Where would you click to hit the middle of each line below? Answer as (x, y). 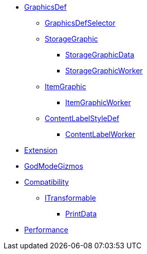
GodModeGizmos (54, 166)
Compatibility (47, 182)
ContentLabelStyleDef (82, 118)
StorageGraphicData (100, 55)
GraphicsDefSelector (80, 23)
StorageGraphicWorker (104, 71)
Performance (46, 230)
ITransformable (70, 198)
